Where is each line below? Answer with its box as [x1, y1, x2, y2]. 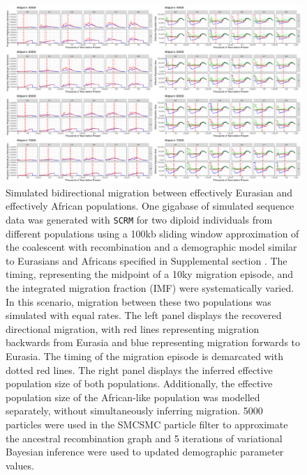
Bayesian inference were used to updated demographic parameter [6, 444, 284, 459]
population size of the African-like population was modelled [6, 389, 260, 404]
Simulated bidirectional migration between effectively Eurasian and [6, 185, 293, 199]
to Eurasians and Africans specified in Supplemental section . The [6, 253, 287, 267]
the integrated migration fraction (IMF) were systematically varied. [6, 281, 294, 295]
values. [6, 458, 34, 472]
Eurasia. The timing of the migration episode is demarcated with [6, 349, 283, 364]
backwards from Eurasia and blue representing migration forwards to [6, 335, 301, 350]
